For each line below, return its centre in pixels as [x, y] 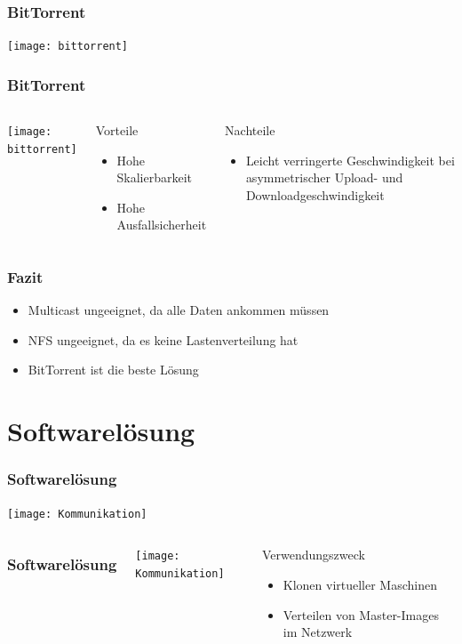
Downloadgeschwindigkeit [315, 194]
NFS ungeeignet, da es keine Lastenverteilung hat [163, 339]
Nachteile [250, 130]
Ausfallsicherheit [162, 225]
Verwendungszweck [313, 555]
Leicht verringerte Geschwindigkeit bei [350, 160]
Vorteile [117, 130]
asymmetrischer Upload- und [324, 177]
